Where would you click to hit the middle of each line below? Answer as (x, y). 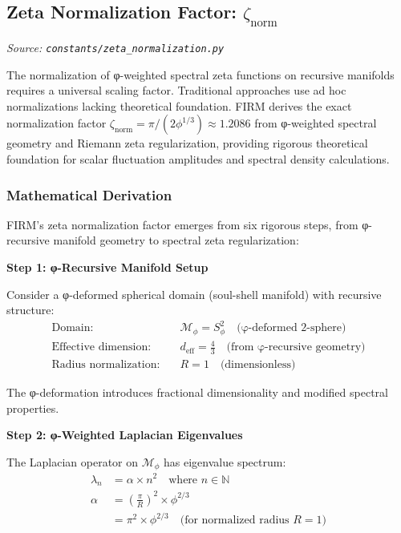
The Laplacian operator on (73, 461)
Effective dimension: (101, 347)
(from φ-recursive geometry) (296, 347)
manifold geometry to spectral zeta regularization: (176, 240)
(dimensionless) (258, 365)
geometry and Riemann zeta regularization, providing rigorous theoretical (187, 143)
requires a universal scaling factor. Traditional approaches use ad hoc (176, 90)
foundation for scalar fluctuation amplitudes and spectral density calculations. (198, 159)
